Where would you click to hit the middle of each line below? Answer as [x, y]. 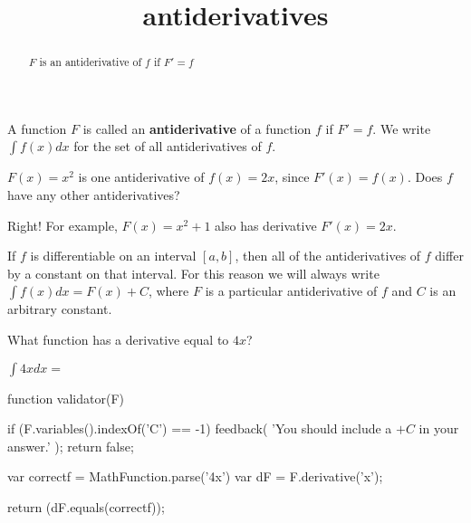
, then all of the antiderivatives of [328, 256]
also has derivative [266, 225]
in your [439, 428]
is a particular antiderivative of [291, 291]
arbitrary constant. [60, 309]
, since [292, 177]
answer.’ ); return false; [71, 446]
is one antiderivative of [141, 177]
